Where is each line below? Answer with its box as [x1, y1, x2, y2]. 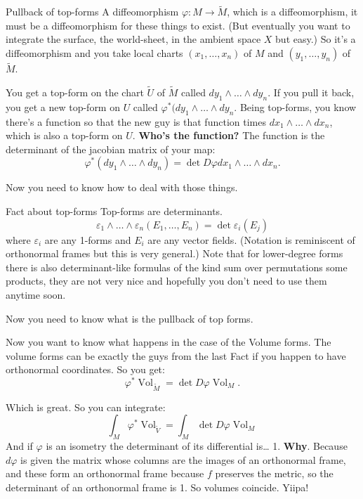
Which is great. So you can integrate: [6, 399, 166, 414]
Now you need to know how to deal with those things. [6, 180, 238, 195]
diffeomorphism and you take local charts [6, 46, 183, 60]
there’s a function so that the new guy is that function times [6, 114, 266, 129]
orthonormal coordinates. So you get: [6, 362, 165, 377]
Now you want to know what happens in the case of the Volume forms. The [6, 335, 331, 349]
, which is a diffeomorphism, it [227, 4, 358, 19]
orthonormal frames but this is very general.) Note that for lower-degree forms [6, 246, 343, 261]
